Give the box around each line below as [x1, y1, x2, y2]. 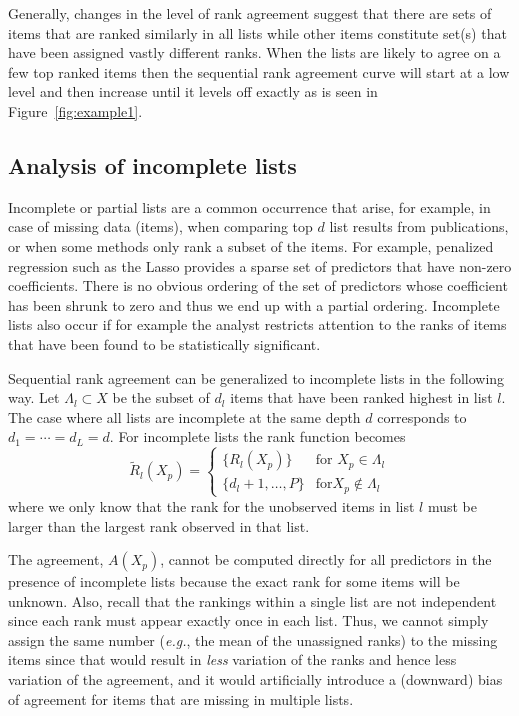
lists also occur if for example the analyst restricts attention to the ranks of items [8, 314, 507, 335]
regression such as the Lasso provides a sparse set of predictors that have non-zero [8, 255, 512, 276]
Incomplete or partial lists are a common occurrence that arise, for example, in [8, 196, 491, 217]
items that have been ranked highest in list [230, 387, 493, 408]
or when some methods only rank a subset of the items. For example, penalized [8, 235, 494, 256]
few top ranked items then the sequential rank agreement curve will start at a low [8, 61, 510, 82]
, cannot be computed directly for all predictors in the [160, 549, 492, 570]
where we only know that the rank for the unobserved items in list [8, 495, 415, 516]
